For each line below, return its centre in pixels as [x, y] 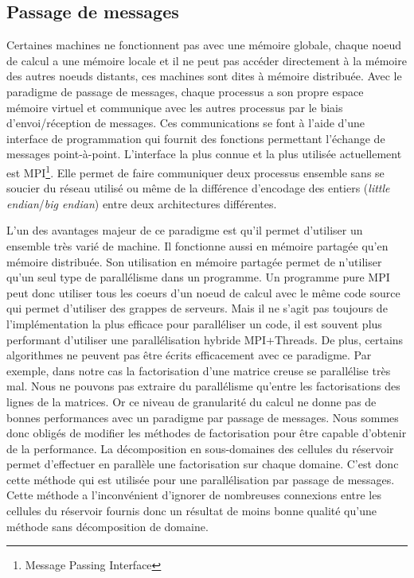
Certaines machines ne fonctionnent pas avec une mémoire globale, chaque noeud [204, 45]
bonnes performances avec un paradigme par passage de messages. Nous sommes [203, 417]
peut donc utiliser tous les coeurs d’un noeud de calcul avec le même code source [203, 292]
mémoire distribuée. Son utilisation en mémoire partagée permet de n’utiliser [194, 261]
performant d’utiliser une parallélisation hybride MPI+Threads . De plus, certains [205, 339]
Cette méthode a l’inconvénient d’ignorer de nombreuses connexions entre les [194, 495]
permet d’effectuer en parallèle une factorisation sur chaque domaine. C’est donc [203, 464]
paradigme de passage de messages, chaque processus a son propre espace [185, 91]
